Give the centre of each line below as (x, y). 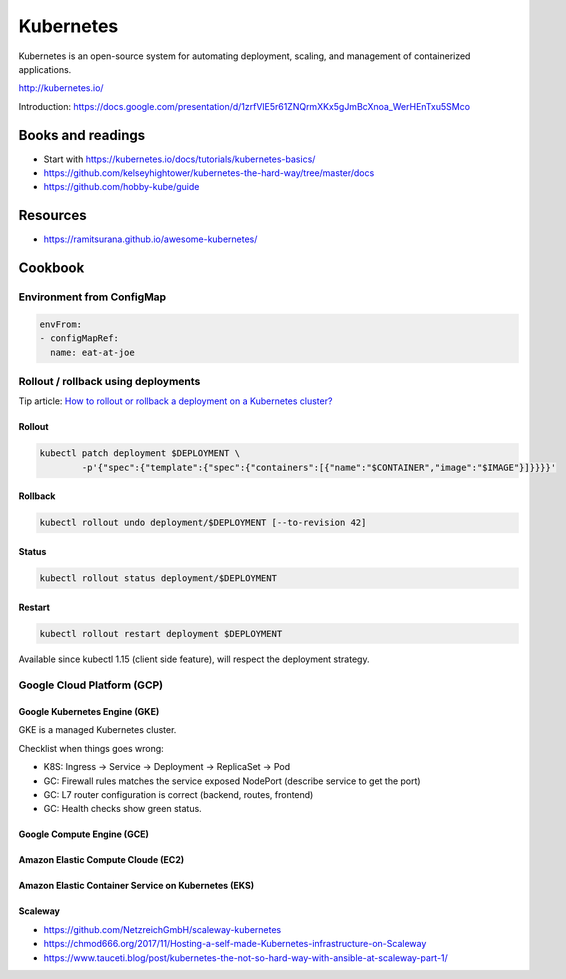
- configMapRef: (79, 338)
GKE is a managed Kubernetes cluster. (97, 730)
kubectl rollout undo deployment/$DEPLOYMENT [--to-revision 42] (203, 523)
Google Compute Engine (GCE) (84, 834)
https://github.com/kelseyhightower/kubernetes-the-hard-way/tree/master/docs (209, 173)
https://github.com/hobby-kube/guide (121, 187)
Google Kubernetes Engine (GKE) (89, 712)
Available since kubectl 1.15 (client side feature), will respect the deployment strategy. (194, 659)
